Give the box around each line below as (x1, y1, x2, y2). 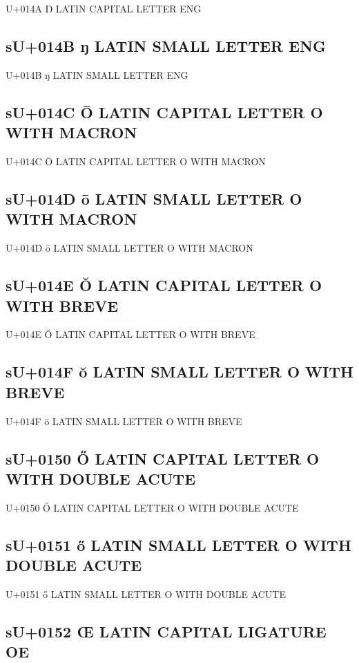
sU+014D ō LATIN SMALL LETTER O (6, 187, 302, 209)
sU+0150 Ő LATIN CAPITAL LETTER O (6, 447, 320, 469)
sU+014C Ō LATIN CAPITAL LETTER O (6, 101, 323, 122)
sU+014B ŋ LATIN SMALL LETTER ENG (6, 35, 326, 56)
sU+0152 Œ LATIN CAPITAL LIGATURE (6, 620, 327, 642)
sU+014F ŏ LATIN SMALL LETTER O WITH (6, 361, 353, 382)
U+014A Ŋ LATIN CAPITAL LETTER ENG (6, 1, 202, 15)
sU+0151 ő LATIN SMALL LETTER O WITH (6, 534, 351, 555)
